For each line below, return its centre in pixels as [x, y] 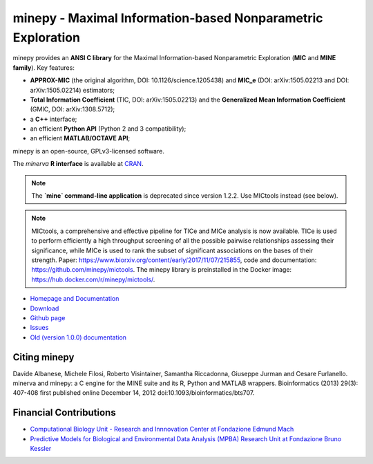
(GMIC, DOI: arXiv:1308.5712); [73, 109]
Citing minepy [44, 357]
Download [45, 308]
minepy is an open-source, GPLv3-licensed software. [89, 151]
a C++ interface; [54, 119]
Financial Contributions [65, 412]
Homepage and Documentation [75, 299]
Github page [48, 317]
